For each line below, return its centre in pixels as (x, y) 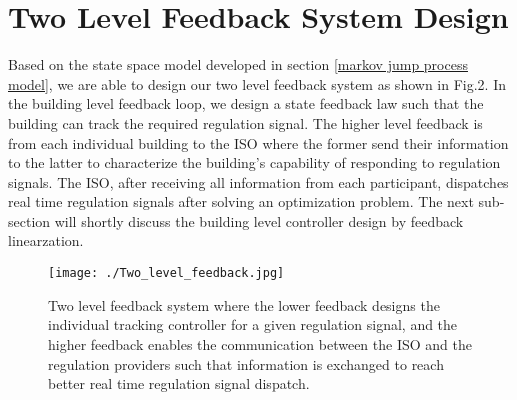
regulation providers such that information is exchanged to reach (246, 363)
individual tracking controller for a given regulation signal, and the (253, 324)
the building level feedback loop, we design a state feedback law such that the (246, 103)
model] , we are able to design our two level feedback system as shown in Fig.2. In (257, 83)
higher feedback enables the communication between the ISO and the (260, 343)
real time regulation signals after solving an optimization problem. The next (241, 201)
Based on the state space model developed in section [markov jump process (238, 64)
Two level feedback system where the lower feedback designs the (244, 304)
